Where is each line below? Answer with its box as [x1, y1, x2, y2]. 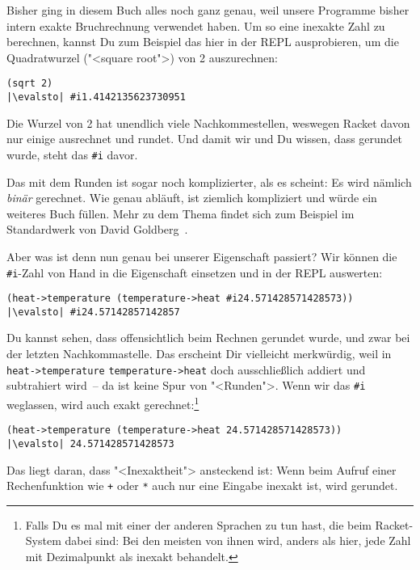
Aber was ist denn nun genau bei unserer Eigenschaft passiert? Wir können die [6, 247, 397, 264]
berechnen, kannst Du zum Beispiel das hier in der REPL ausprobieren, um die [6, 33, 399, 50]
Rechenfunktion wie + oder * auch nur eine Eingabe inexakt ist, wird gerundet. [6, 477, 398, 494]
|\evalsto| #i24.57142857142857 [6, 306, 180, 318]
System [25, 532, 61, 549]
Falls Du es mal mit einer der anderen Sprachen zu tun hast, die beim [25, 516, 372, 533]
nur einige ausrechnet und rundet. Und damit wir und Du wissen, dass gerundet [6, 130, 403, 147]
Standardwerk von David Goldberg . [6, 221, 188, 238]
